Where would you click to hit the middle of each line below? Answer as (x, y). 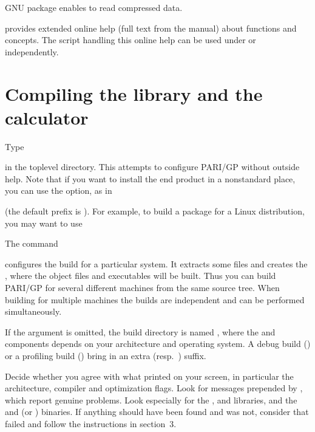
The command (32, 243)
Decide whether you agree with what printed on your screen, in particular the (149, 376)
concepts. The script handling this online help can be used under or (130, 40)
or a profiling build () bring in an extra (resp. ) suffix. (106, 355)
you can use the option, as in (59, 190)
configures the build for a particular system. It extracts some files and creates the (156, 263)
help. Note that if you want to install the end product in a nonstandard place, (150, 178)
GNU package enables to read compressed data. (94, 7)
